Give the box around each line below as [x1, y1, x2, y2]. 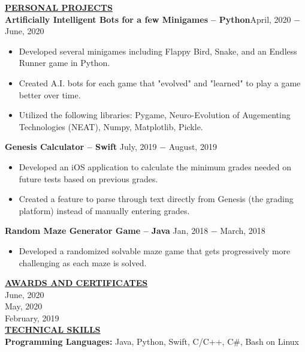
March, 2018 [220, 224, 265, 237]
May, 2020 [5, 300, 43, 312]
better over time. [19, 88, 81, 101]
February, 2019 [5, 311, 59, 324]
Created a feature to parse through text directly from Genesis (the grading [19, 192, 294, 205]
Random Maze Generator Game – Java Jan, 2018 [5, 224, 209, 237]
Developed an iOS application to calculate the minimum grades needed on [19, 160, 291, 173]
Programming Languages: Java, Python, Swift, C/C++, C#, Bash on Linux [5, 335, 299, 348]
